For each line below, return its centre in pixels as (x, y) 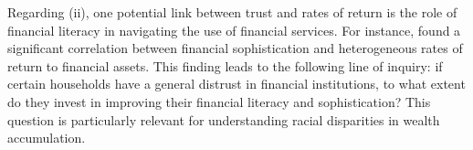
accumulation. (47, 138)
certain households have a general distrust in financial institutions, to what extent (236, 84)
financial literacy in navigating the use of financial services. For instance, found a (234, 30)
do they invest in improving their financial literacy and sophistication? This (219, 101)
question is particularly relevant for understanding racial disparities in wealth (224, 119)
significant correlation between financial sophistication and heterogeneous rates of (235, 48)
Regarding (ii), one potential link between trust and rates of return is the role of (232, 12)
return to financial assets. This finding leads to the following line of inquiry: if (225, 65)
